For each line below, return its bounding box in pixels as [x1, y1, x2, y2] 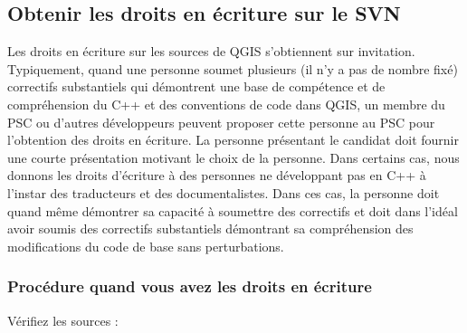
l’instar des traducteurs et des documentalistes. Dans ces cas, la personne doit [7, 183, 440, 202]
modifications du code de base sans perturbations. [7, 236, 284, 255]
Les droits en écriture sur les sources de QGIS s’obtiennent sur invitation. [7, 42, 415, 61]
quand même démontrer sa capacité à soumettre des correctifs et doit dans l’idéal [7, 201, 458, 220]
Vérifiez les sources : [7, 310, 119, 329]
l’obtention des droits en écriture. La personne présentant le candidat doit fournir [7, 130, 459, 149]
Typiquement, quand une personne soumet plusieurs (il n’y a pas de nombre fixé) [7, 59, 458, 78]
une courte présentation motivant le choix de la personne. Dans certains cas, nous [7, 147, 460, 166]
